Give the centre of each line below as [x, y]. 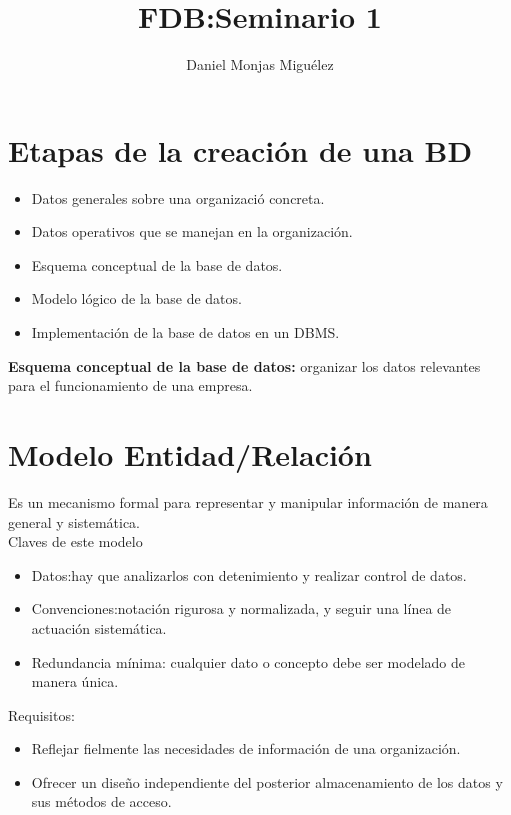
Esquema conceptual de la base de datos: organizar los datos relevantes [244, 365]
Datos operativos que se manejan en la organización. [192, 231]
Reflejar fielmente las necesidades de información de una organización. [246, 748]
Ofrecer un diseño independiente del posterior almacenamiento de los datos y [267, 781]
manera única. [75, 681]
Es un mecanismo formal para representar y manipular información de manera [248, 501]
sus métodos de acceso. [101, 801]
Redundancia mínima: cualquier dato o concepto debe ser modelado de [248, 661]
